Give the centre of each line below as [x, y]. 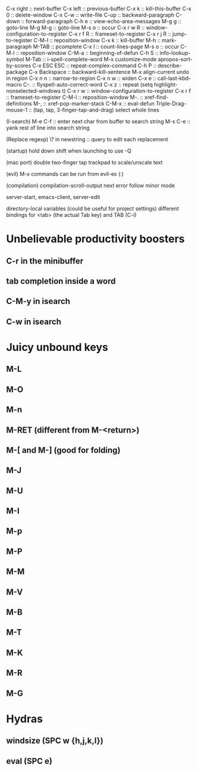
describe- [169, 66]
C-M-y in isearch [38, 301]
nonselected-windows [34, 91]
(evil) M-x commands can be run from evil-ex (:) [65, 174]
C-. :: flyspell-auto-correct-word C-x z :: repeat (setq [88, 85]
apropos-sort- [175, 59]
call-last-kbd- [174, 78]
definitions [19, 103]
